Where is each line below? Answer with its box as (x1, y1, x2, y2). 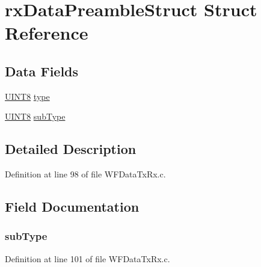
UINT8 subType (5, 110, 66, 123)
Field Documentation (5, 197, 140, 216)
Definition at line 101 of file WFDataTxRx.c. (5, 252, 170, 265)
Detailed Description (5, 140, 137, 158)
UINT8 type (5, 90, 50, 102)
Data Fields (5, 61, 79, 80)
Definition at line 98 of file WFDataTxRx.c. (5, 168, 166, 180)
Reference (5, 20, 88, 45)
